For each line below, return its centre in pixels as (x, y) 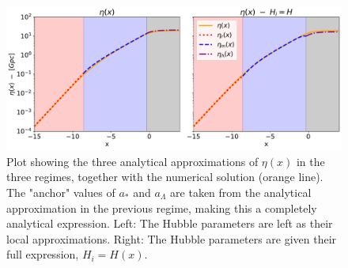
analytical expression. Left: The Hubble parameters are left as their (170, 223)
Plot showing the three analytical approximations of (132, 161)
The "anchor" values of (61, 192)
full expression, (43, 254)
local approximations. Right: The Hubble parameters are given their (172, 238)
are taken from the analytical (241, 192)
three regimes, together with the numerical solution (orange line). (165, 177)
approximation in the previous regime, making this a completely (162, 208)
